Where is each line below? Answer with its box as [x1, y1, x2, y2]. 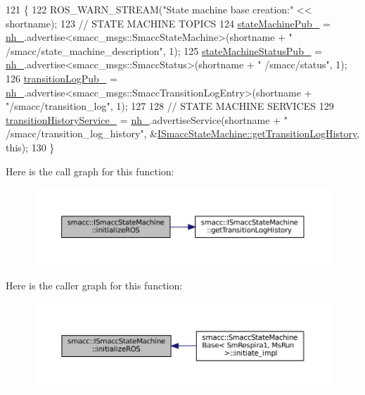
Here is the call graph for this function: [6, 163, 174, 178]
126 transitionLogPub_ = [6, 70, 117, 85]
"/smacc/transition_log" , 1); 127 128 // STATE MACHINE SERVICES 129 [6, 99, 334, 113]
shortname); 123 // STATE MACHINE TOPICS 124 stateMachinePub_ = [6, 15, 331, 30]
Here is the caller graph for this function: [6, 278, 183, 293]
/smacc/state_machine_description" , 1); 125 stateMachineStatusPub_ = [6, 43, 322, 58]
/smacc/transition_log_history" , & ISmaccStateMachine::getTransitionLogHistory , [6, 126, 360, 141]
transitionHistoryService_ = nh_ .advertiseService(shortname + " [6, 112, 288, 127]
